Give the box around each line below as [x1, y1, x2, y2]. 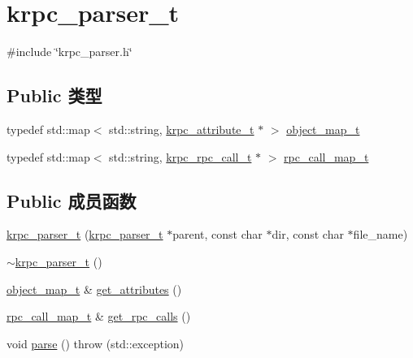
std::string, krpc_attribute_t [109, 120, 254, 137]
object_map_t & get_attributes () [7, 280, 182, 297]
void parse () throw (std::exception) [7, 334, 185, 352]
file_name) [353, 226, 408, 243]
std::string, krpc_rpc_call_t [109, 148, 252, 165]
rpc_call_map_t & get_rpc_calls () [7, 308, 191, 325]
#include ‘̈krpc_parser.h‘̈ [7, 43, 133, 60]
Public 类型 [7, 83, 102, 108]
